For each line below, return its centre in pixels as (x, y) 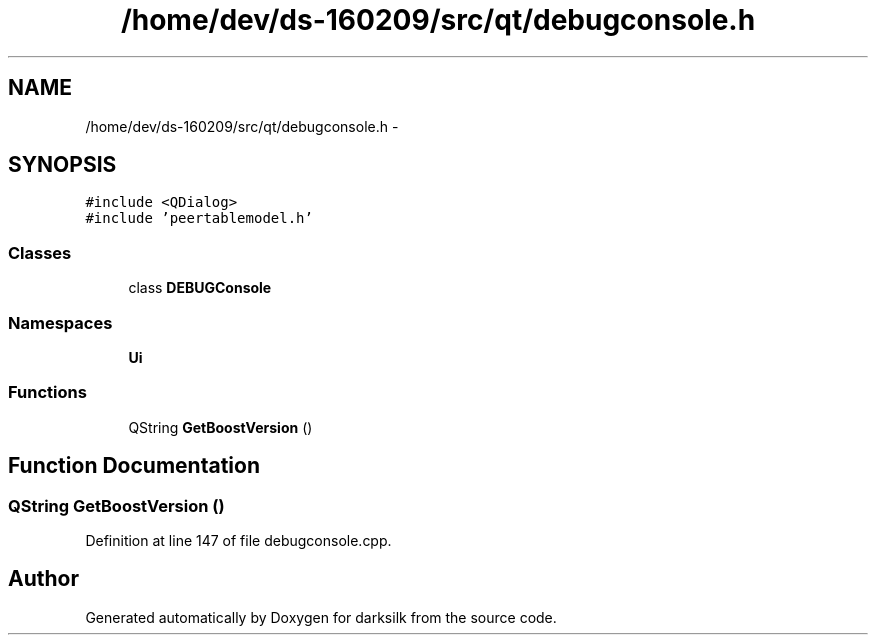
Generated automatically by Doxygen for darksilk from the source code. (321, 617)
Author (43, 579)
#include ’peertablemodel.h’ (199, 218)
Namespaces (60, 322)
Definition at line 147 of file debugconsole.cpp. (238, 540)
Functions (47, 392)
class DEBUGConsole (200, 288)
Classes (40, 252)
